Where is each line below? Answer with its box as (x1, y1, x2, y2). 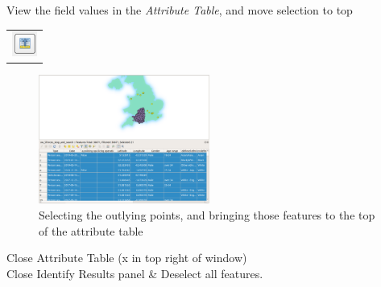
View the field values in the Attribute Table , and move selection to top (6, 2, 353, 18)
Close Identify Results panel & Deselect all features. (6, 264, 263, 281)
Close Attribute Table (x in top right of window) (6, 249, 247, 266)
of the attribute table (39, 222, 143, 239)
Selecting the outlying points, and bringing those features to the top (39, 207, 375, 223)
